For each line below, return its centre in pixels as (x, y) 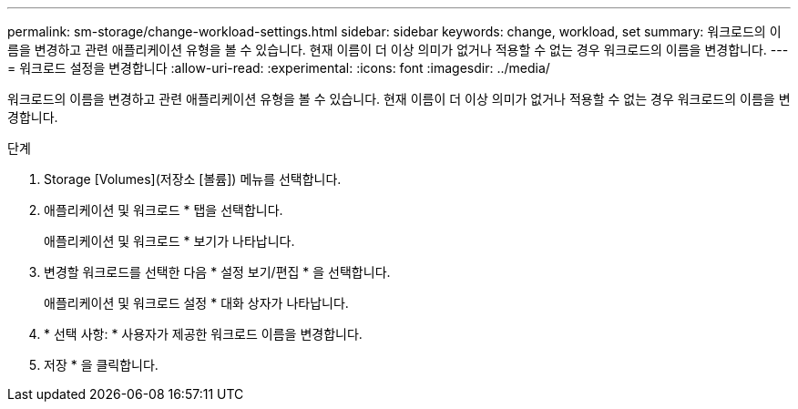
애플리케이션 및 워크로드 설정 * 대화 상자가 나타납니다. (196, 303)
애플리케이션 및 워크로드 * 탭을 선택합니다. (164, 210)
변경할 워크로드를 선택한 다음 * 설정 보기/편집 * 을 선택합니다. (217, 272)
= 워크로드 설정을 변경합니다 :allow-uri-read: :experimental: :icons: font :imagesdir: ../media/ (279, 68)
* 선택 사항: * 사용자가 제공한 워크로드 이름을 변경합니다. (203, 334)
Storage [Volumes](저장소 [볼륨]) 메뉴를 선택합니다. (193, 179)
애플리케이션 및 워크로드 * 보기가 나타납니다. (169, 241)
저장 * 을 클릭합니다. (101, 365)
